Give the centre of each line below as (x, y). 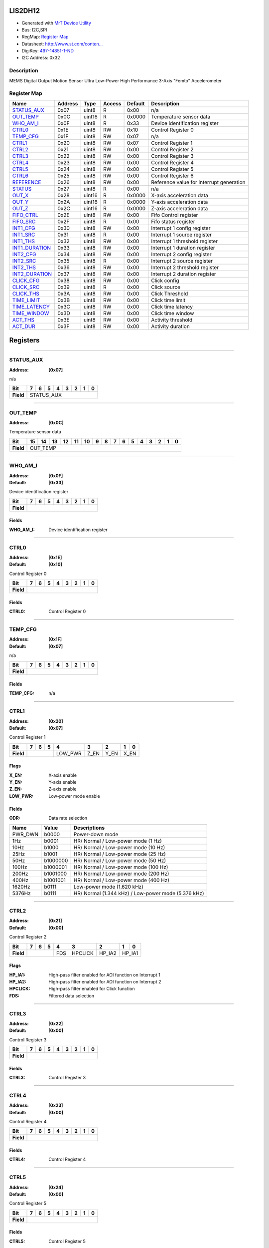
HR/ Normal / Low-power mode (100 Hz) (121, 867)
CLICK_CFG (26, 281)
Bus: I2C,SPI (34, 29)
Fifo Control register (175, 215)
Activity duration (171, 326)
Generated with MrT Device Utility (57, 23)
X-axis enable (63, 775)
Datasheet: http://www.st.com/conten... (62, 44)
